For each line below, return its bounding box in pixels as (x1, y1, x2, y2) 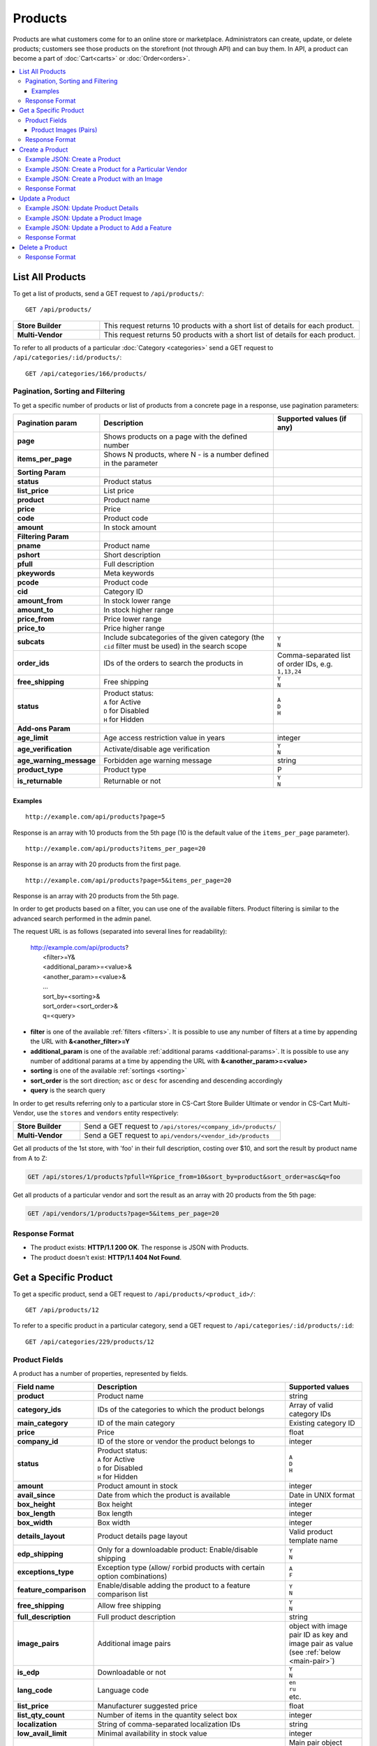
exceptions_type (17, 1567, 74, 1577)
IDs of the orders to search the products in (103, 658, 244, 668)
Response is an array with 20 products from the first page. (13, 860, 182, 869)
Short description (103, 550, 161, 560)
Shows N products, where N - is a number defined (103, 450, 269, 460)
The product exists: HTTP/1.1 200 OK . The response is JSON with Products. (30, 1243, 249, 1252)
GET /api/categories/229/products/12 (25, 1337, 155, 1346)
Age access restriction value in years (103, 733, 226, 743)
